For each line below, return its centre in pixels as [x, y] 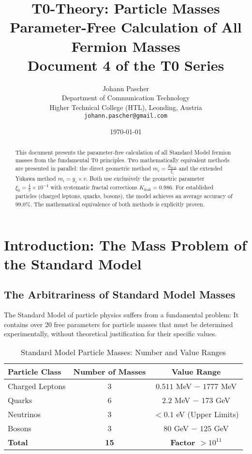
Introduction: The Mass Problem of [125, 244]
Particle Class [35, 371]
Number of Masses [110, 371]
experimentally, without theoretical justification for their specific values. [111, 334]
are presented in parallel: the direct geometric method [83, 168]
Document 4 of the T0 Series [126, 65]
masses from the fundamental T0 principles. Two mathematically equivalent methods [122, 160]
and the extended [200, 168]
